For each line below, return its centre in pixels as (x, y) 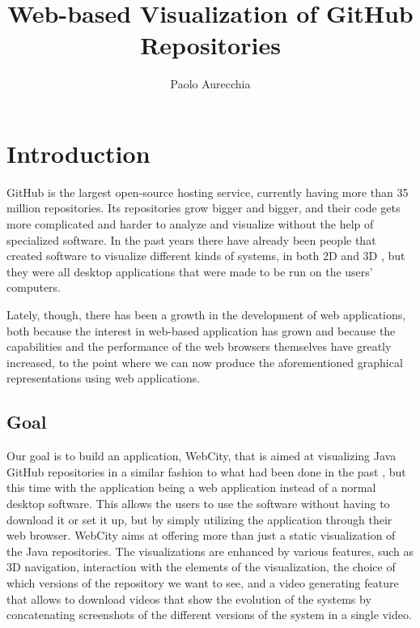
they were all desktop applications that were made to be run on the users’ (190, 271)
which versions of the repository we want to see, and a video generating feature (203, 582)
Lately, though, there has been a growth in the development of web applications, (206, 314)
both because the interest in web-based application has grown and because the (201, 330)
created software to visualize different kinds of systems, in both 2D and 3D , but (206, 256)
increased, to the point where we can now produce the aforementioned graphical (205, 362)
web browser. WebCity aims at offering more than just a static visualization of (201, 535)
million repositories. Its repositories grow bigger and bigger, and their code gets (204, 208)
